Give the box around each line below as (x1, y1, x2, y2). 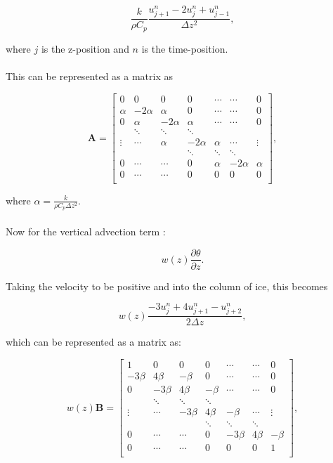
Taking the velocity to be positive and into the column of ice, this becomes (6, 278, 328, 293)
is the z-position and (41, 41, 129, 56)
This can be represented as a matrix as (6, 68, 173, 83)
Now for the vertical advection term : (6, 223, 166, 238)
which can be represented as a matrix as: (6, 334, 181, 349)
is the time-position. (141, 41, 228, 56)
